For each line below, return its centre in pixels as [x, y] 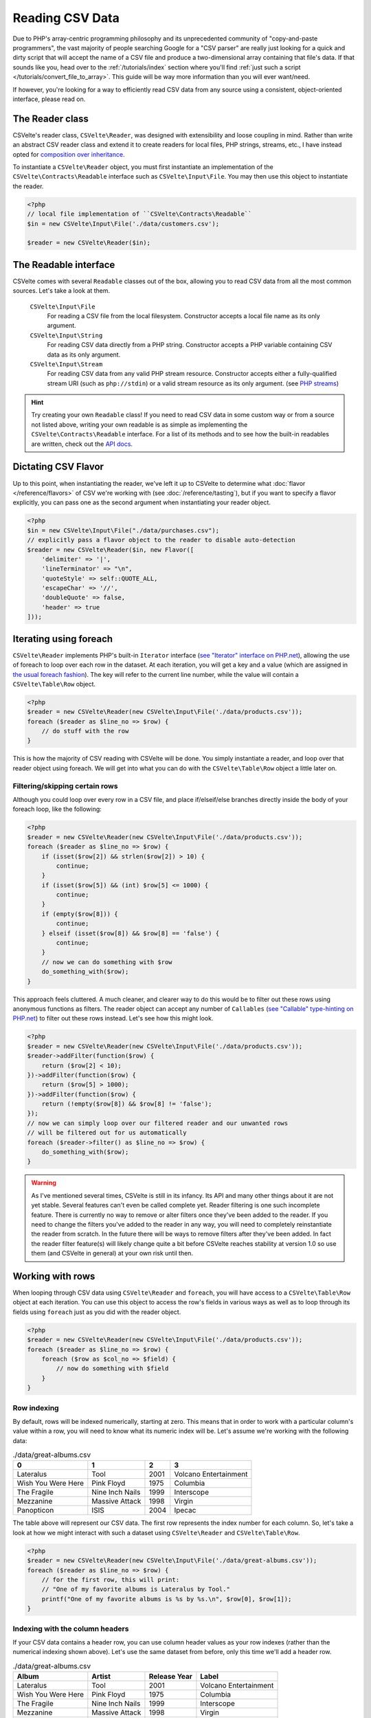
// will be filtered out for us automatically [107, 1133]
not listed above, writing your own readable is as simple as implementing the [139, 424]
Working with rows [54, 1276]
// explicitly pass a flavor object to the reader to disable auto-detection [161, 540]
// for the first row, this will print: [111, 1580]
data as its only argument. [84, 355]
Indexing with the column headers [71, 1629]
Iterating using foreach [63, 639]
